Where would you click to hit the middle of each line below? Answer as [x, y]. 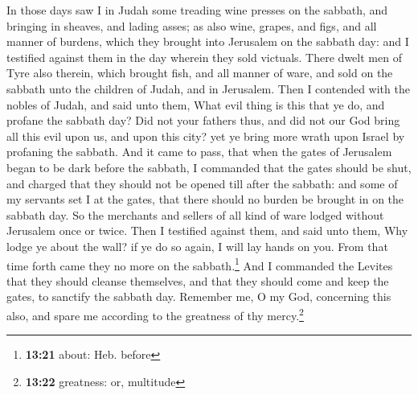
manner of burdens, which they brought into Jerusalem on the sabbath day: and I [208, 41]
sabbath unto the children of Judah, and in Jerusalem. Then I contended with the [208, 88]
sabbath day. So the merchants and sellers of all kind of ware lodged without [195, 214]
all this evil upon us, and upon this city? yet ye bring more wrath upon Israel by [206, 136]
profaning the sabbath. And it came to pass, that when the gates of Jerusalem [199, 152]
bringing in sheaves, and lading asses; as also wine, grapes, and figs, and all [192, 25]
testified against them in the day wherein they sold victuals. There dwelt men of [204, 57]
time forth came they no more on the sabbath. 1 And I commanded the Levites [200, 264]
